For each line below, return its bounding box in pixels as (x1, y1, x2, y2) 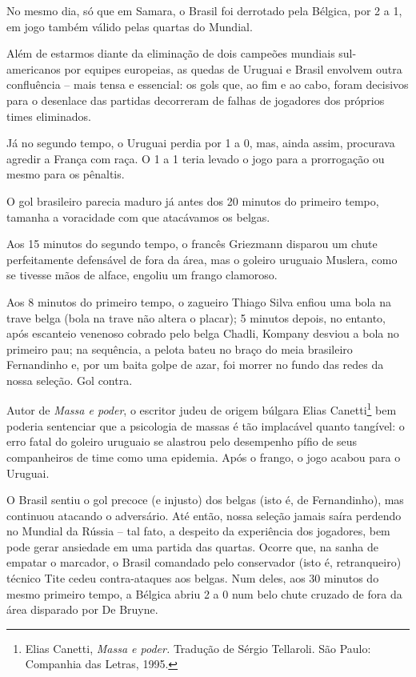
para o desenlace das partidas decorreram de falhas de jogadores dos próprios (6, 91, 385, 108)
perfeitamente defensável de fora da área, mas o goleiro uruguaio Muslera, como (6, 250, 398, 267)
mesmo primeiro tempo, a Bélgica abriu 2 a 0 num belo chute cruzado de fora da (6, 585, 402, 602)
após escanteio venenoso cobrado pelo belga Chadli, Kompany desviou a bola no (6, 325, 399, 342)
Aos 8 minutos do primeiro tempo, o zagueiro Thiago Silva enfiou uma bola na (6, 293, 391, 310)
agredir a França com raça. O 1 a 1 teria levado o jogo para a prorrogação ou (6, 150, 385, 166)
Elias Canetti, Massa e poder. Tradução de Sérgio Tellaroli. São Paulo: (25, 639, 371, 656)
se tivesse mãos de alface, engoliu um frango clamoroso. (6, 266, 278, 283)
